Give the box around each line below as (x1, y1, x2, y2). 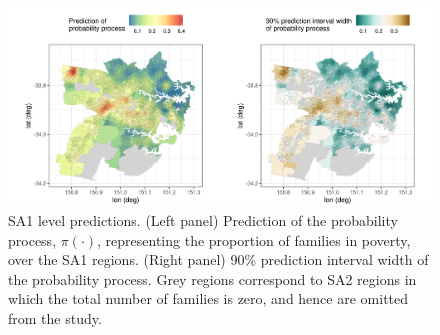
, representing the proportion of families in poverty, (97, 229, 411, 250)
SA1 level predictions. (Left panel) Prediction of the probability (8, 210, 398, 231)
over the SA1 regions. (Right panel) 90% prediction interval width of (8, 249, 429, 270)
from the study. (8, 308, 102, 329)
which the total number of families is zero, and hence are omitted (8, 288, 409, 309)
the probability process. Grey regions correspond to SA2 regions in (8, 268, 417, 289)
